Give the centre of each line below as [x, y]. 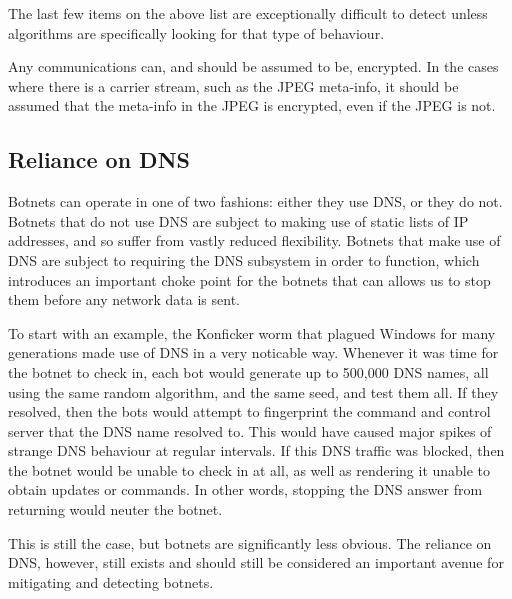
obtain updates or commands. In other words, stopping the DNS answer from [245, 489]
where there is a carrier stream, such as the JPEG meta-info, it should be [233, 85]
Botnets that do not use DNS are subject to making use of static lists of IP [238, 220]
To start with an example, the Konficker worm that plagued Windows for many [252, 332]
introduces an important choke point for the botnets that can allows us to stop [249, 279]
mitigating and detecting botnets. [111, 581]
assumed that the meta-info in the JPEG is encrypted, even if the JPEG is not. [252, 105]
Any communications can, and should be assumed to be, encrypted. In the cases [253, 66]
